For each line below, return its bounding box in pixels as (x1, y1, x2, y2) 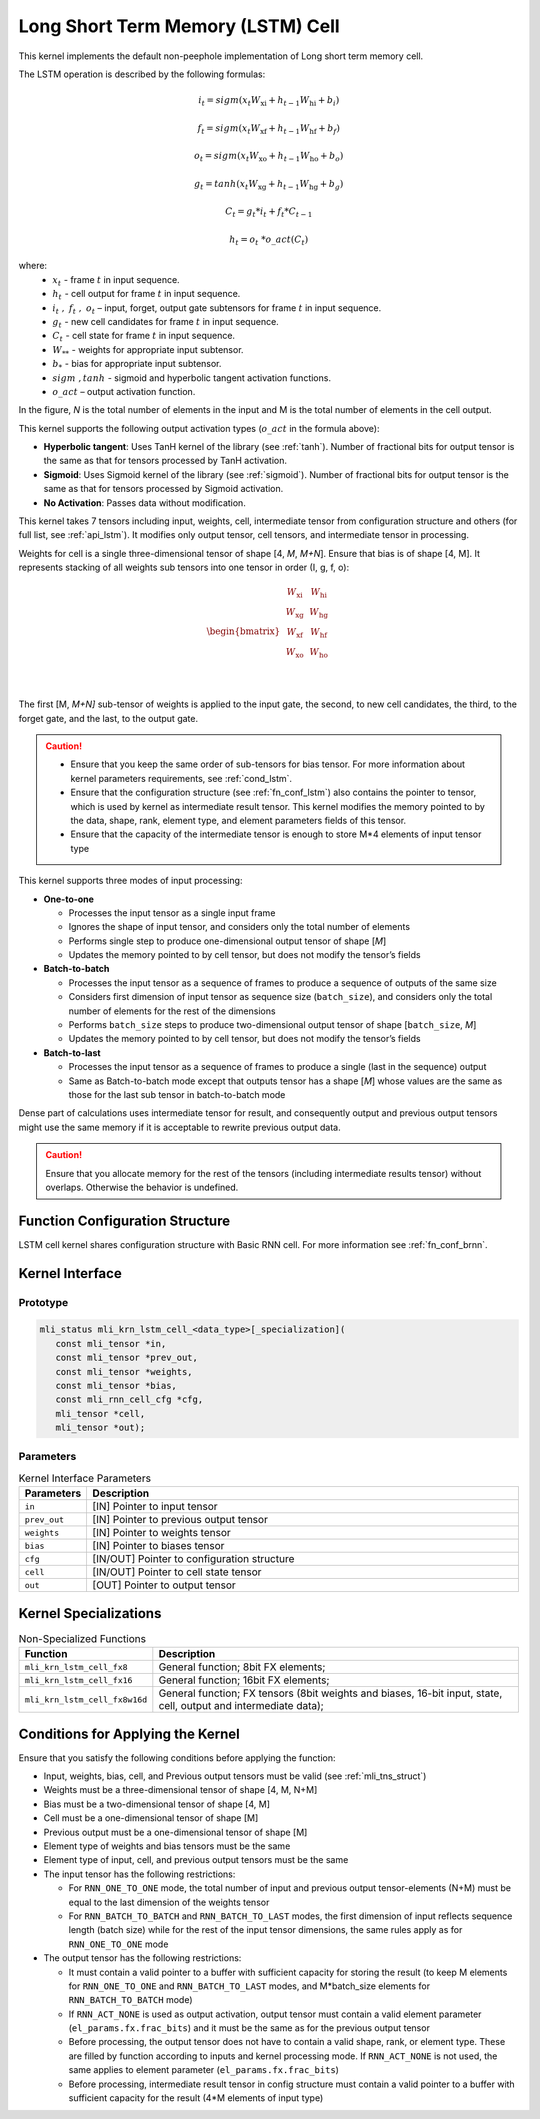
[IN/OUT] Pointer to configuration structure (92, 1552, 295, 1566)
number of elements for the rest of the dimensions (68, 1005, 276, 1017)
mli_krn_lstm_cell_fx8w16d (24, 1694, 148, 1705)
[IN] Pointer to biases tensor (92, 1539, 225, 1553)
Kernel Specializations (18, 1605, 162, 1622)
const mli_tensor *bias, (55, 1380, 177, 1391)
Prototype (18, 1295, 69, 1309)
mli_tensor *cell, (55, 1408, 146, 1419)
